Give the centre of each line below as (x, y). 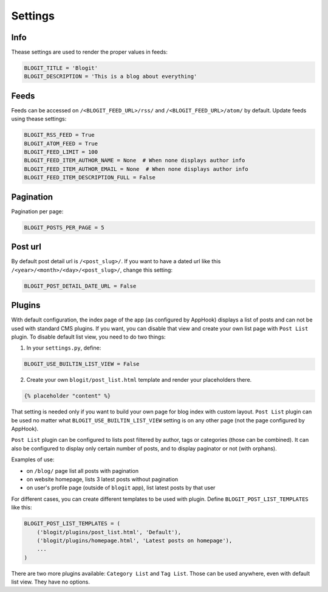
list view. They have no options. (51, 582)
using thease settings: (39, 119)
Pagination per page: (37, 211)
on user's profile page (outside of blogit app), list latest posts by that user (121, 488)
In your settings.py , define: (64, 348)
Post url (26, 247)
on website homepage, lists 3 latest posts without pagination (102, 479)
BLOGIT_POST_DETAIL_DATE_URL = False (80, 286)
